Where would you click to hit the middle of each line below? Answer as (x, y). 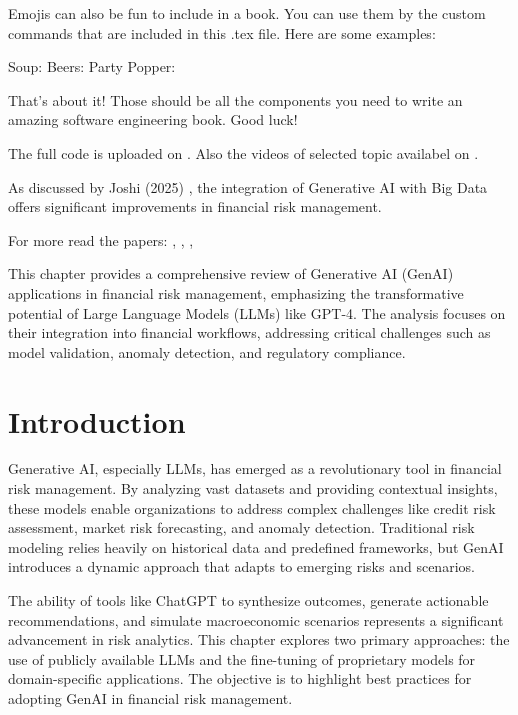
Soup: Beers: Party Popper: (92, 66)
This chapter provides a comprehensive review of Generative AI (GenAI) (231, 273)
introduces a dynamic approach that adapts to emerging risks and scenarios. (241, 566)
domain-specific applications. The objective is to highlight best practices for (240, 678)
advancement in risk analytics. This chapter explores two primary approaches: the (259, 639)
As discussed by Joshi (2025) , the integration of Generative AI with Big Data (248, 186)
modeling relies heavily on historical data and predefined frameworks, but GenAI (256, 546)
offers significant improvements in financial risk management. (195, 206)
